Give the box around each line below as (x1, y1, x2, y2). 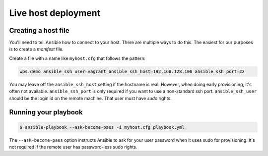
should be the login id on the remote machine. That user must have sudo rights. (9, 95, 172, 101)
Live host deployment (9, 7, 101, 18)
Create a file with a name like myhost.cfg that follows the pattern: (9, 55, 146, 61)
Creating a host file (9, 26, 69, 35)
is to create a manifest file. (9, 46, 64, 52)
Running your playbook (9, 108, 83, 116)
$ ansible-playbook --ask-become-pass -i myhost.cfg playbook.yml (19, 124, 185, 130)
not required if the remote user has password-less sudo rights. (9, 144, 137, 150)
